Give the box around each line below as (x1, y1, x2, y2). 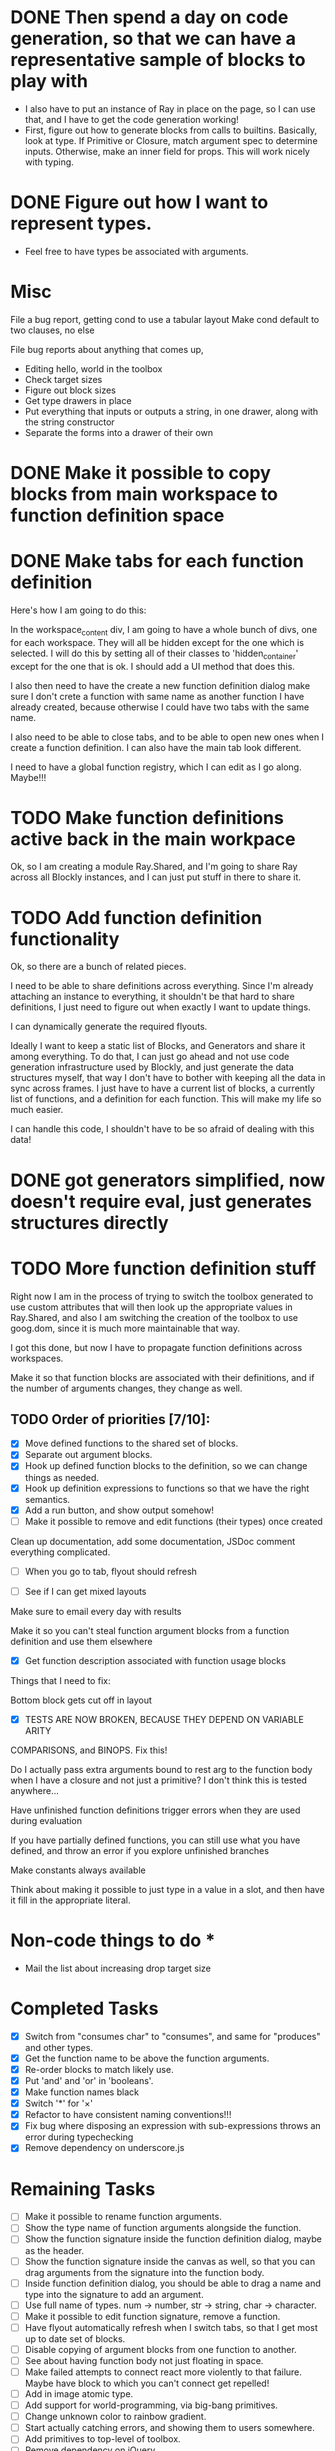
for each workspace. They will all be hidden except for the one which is (10, 636, 305, 648)
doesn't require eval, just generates (10, 1190, 312, 1213)
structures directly (10, 1211, 169, 1234)
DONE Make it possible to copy (10, 462, 272, 484)
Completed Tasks (10, 1997, 159, 2020)
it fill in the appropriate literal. (10, 1894, 131, 1906)
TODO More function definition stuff (10, 1257, 317, 1280)
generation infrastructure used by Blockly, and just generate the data (10, 1061, 295, 1073)
